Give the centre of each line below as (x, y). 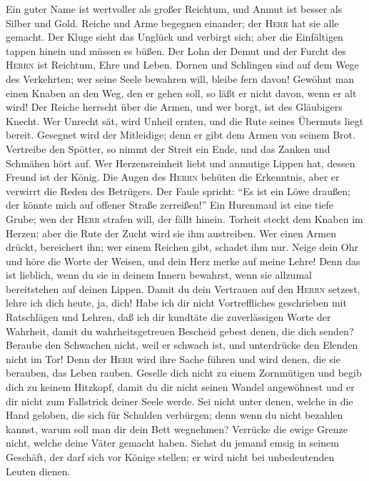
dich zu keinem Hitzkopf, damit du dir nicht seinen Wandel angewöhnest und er (180, 387)
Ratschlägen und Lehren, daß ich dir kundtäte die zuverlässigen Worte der (168, 317)
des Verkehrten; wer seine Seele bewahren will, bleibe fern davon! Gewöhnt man (180, 78)
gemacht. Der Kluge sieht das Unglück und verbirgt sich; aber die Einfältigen (175, 37)
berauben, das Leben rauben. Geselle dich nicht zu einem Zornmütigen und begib (184, 373)
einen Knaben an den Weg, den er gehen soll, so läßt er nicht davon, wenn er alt (181, 93)
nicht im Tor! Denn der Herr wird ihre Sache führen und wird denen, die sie (173, 358)
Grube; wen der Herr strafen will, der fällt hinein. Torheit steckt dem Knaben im (184, 218)
